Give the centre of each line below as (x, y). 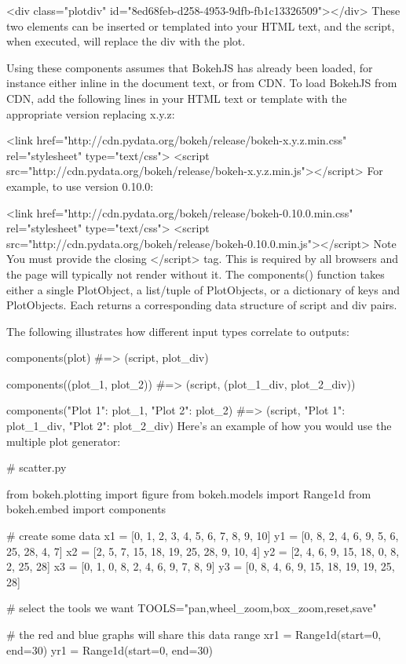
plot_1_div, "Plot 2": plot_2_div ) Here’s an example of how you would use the (199, 426)
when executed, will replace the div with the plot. (126, 41)
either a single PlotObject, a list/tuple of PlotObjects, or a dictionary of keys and (203, 289)
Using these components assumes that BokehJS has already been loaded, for (190, 67)
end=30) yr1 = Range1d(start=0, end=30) (110, 649)
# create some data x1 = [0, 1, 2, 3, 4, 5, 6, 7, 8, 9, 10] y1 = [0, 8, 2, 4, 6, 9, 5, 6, (203, 536)
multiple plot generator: (64, 441)
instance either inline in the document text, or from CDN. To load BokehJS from (202, 83)
